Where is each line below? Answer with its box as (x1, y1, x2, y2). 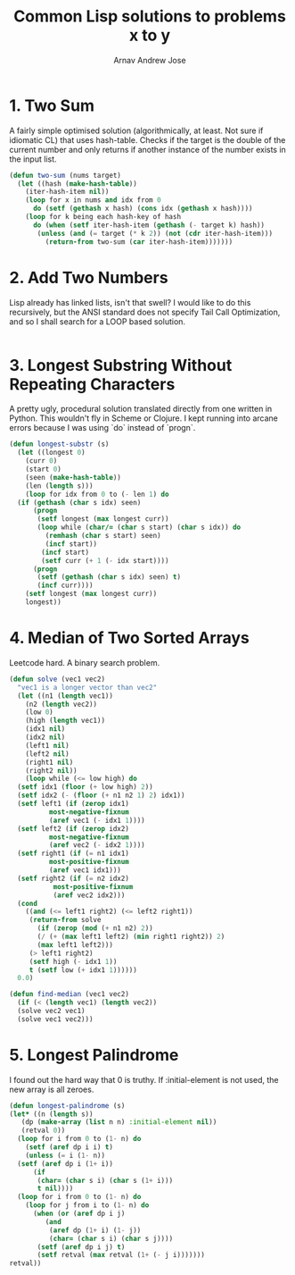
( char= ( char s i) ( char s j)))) (48, 1234, 174, 1243)
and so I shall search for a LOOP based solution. (9, 315, 185, 327)
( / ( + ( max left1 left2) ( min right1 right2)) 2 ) (37, 932, 225, 941)
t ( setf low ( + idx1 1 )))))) (29, 965, 138, 975)
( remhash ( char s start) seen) (45, 532, 162, 541)
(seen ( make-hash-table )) (25, 473, 122, 482)
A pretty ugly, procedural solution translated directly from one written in (9, 404, 273, 415)
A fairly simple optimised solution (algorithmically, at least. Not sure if (9, 125, 264, 136)
